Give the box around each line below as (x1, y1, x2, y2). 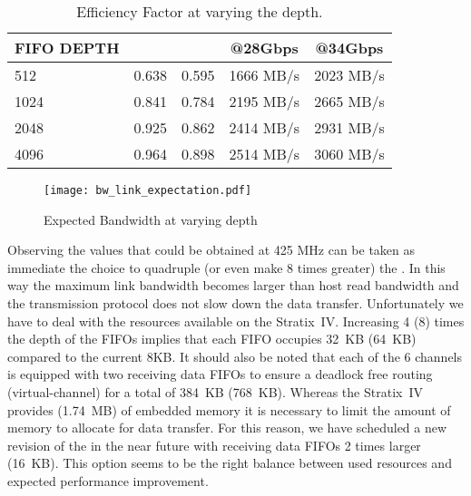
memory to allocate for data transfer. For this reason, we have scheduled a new (7, 418, 447, 437)
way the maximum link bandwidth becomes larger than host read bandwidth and (7, 276, 459, 295)
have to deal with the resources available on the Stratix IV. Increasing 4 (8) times (7, 311, 465, 330)
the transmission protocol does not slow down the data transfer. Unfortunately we (7, 294, 464, 313)
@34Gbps (315, 37, 384, 58)
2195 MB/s (229, 91, 300, 112)
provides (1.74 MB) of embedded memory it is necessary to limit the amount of (7, 400, 451, 419)
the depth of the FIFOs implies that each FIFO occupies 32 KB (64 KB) (7, 329, 417, 348)
